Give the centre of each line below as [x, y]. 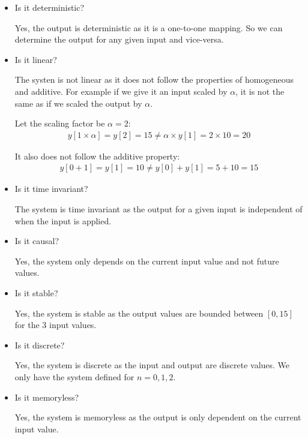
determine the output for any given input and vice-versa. [119, 39]
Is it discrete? [40, 345]
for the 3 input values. [56, 325]
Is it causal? [37, 241]
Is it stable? [36, 292]
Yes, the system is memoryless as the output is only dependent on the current [158, 417]
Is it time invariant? [51, 189]
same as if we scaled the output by [78, 103]
